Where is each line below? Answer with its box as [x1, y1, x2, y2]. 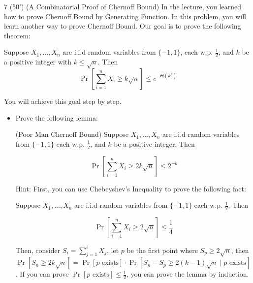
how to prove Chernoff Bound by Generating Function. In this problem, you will [4, 11, 246, 21]
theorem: [4, 30, 31, 40]
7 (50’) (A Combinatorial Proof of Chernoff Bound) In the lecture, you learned [4, 1, 242, 11]
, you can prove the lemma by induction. [126, 269, 249, 279]
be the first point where [126, 245, 198, 255]
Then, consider [15, 245, 61, 255]
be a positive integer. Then [114, 138, 195, 149]
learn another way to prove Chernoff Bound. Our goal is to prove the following [4, 21, 241, 31]
